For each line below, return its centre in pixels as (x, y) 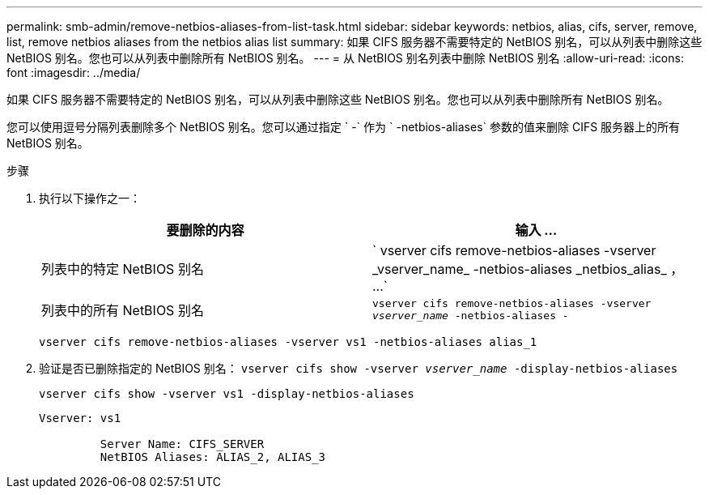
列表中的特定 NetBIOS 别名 (123, 269)
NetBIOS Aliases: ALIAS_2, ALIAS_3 (213, 457)
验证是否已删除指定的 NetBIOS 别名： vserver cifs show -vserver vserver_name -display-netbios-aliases (359, 368)
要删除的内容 (205, 230)
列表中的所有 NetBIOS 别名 (123, 310)
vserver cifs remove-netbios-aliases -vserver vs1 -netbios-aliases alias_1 (288, 342)
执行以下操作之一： (90, 198)
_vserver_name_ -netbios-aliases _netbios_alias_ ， (528, 269)
